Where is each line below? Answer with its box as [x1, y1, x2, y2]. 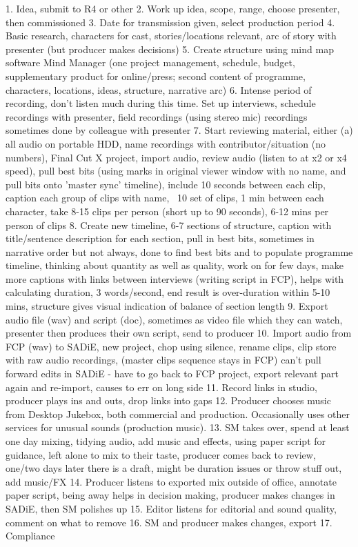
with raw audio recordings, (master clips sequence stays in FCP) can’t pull [6, 352, 321, 367]
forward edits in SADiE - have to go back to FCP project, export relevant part [6, 366, 339, 381]
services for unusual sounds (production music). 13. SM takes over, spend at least [6, 420, 350, 435]
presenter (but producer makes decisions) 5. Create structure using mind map [6, 41, 334, 56]
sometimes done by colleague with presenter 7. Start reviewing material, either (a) [6, 123, 353, 137]
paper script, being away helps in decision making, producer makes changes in [6, 488, 335, 502]
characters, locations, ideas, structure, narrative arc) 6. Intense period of [6, 82, 312, 97]
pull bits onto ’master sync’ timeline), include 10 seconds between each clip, [6, 177, 326, 191]
